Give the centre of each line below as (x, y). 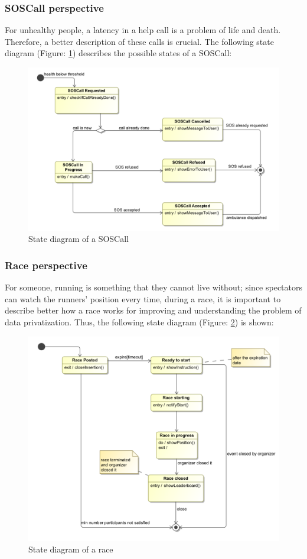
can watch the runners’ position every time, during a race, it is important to (143, 298)
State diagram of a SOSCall (79, 239)
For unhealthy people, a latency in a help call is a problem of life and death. (143, 30)
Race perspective (46, 265)
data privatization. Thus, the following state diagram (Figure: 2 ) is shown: (139, 321)
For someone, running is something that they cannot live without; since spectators (153, 287)
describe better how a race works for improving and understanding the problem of (153, 310)
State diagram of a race (71, 549)
